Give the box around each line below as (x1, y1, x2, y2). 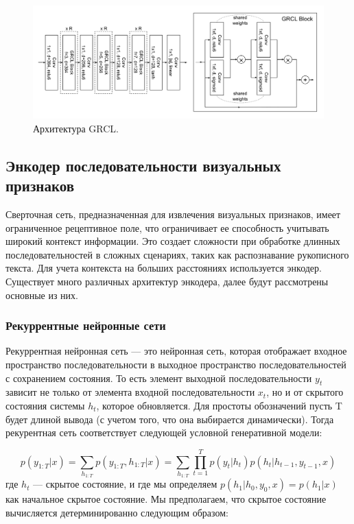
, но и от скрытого (266, 385, 344, 399)
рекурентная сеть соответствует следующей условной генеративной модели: (5, 425, 322, 440)
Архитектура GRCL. (33, 121, 119, 135)
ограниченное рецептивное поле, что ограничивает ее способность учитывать (5, 220, 329, 235)
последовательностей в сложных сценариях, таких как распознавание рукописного (5, 247, 349, 261)
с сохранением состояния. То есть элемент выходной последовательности (5, 370, 312, 385)
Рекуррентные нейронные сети (5, 317, 166, 334)
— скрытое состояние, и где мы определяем (33, 477, 217, 491)
